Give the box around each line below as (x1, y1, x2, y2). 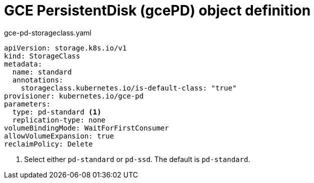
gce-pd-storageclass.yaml (4, 28, 92, 37)
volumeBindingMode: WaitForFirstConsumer (4, 123, 169, 132)
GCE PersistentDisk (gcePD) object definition (4, 2, 311, 19)
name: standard (12, 67, 72, 76)
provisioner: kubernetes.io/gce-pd (4, 91, 144, 100)
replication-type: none (12, 115, 106, 124)
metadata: (4, 59, 42, 68)
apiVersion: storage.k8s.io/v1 (4, 43, 127, 52)
